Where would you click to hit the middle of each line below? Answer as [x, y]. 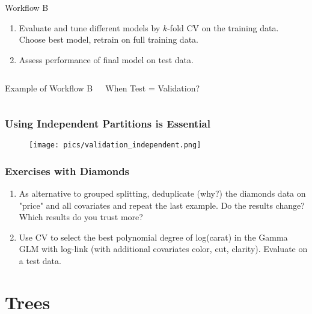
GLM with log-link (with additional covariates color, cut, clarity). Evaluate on [163, 249]
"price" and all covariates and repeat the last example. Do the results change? [162, 205]
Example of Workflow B [49, 88]
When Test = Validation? [153, 88]
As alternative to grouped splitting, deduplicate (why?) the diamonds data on [162, 193]
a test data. [40, 261]
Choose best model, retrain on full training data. [109, 39]
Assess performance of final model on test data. [106, 59]
